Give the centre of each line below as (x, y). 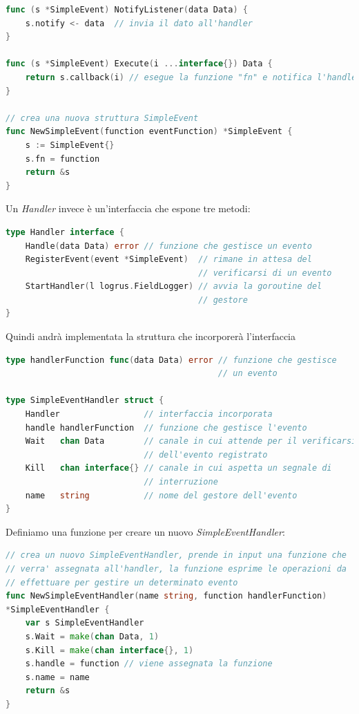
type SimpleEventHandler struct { (85, 401)
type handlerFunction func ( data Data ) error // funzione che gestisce (171, 360)
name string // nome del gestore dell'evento (161, 495)
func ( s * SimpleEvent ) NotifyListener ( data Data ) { (127, 10)
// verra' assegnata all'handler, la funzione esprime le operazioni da (176, 569)
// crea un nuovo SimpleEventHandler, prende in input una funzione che (176, 555)
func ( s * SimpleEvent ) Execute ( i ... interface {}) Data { (139, 64)
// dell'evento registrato (206, 454)
